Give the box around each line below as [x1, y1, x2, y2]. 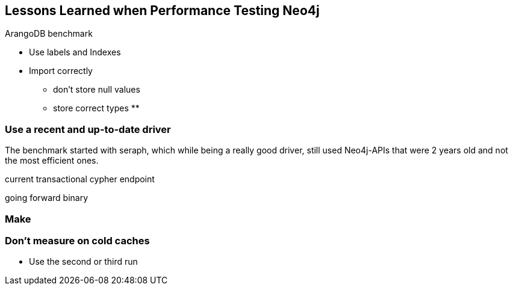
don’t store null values [53, 84, 140, 95]
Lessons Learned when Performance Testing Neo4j [5, 3, 320, 18]
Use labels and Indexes [29, 47, 121, 58]
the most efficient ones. [5, 155, 99, 166]
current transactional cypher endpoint [5, 174, 155, 185]
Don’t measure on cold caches [5, 234, 150, 247]
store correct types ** [53, 103, 140, 114]
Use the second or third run [29, 256, 138, 267]
